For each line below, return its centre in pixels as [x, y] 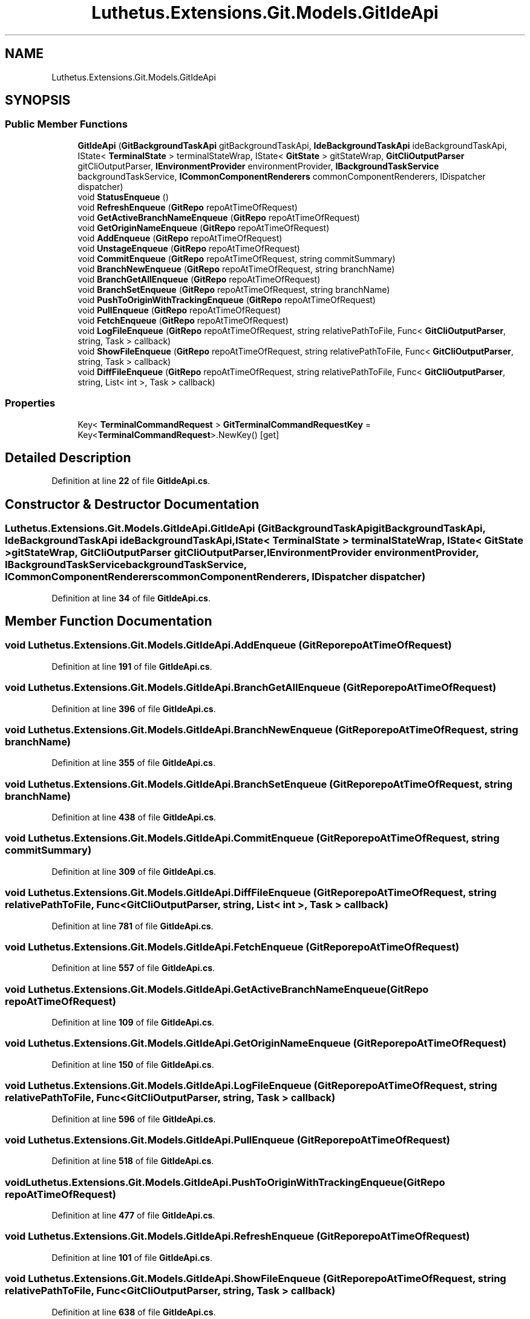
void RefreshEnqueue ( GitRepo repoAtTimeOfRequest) [188, 207]
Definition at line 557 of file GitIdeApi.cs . [133, 968]
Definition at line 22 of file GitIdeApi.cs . [131, 481]
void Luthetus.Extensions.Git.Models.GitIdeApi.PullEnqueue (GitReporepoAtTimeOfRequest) [227, 1140]
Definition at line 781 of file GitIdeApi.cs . [132, 926]
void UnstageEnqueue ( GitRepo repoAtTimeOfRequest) [189, 248]
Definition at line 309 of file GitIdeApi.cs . [134, 871]
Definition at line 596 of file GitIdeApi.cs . [134, 1119]
